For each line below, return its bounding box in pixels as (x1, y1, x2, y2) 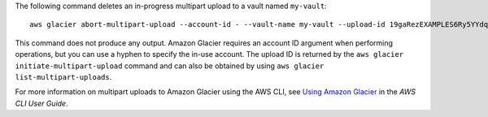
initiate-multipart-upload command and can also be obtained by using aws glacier (15, 61, 325, 71)
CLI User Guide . (15, 98, 68, 108)
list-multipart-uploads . (15, 71, 112, 81)
